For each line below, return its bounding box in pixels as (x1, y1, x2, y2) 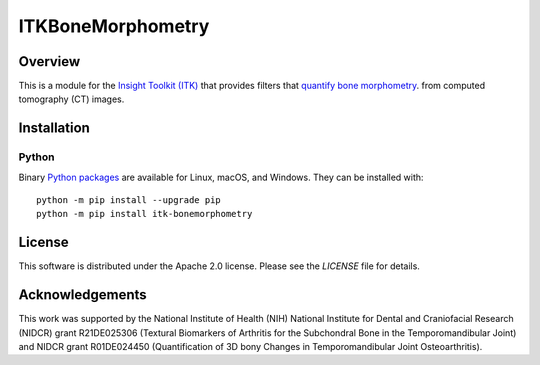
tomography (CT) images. (18, 93, 125, 105)
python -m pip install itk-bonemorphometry (36, 208, 253, 220)
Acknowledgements (18, 286, 147, 304)
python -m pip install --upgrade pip (36, 195, 222, 205)
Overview (18, 53, 81, 70)
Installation (18, 120, 90, 137)
